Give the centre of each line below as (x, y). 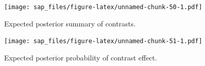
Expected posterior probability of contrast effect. (81, 57)
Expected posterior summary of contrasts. (70, 23)
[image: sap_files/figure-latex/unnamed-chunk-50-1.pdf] (103, 7)
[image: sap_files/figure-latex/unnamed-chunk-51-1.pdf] (103, 41)
